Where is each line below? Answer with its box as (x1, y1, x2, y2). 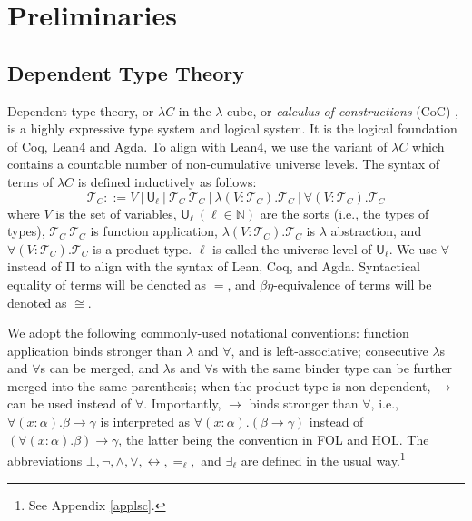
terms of (7, 172, 54, 191)
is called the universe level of (212, 239, 372, 258)
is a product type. (93, 239, 192, 258)
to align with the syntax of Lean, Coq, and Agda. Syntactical (79, 257, 420, 276)
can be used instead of (7, 394, 132, 413)
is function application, (90, 221, 218, 241)
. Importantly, (143, 394, 221, 413)
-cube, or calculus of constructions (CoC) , (222, 101, 458, 120)
